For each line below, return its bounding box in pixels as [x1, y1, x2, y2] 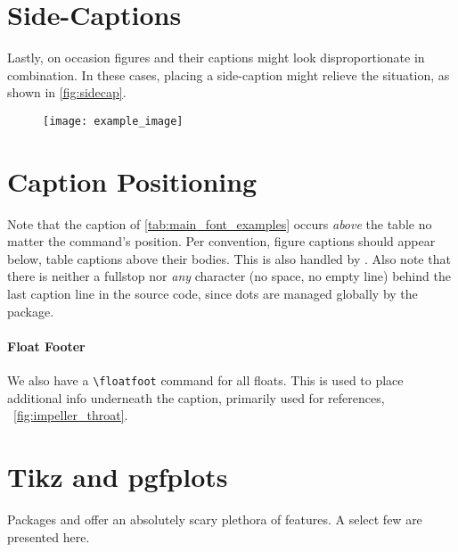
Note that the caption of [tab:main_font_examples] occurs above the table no [7, 214, 432, 233]
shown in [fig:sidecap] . [7, 83, 127, 102]
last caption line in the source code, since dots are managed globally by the [7, 284, 418, 303]
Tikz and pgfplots [7, 458, 228, 495]
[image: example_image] [43, 114, 184, 128]
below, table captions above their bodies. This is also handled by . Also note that [7, 249, 451, 268]
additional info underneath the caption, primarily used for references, [7, 388, 385, 407]
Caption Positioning [7, 162, 258, 199]
